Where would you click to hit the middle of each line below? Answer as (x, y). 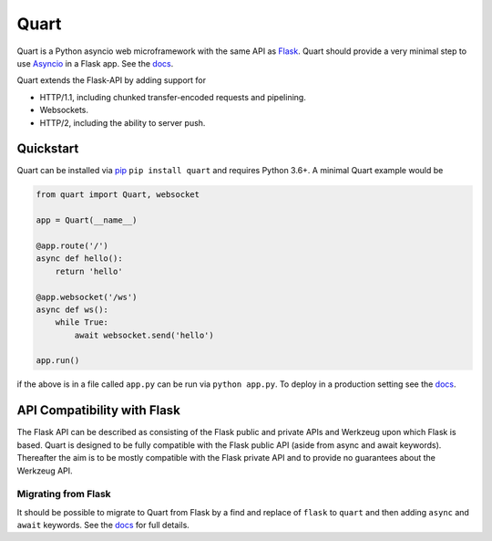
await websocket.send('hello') (144, 335)
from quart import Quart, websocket (118, 195)
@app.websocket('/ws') (87, 297)
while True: (82, 323)
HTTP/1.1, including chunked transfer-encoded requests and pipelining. (173, 97)
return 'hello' (89, 271)
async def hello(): (79, 259)
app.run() (58, 361)
